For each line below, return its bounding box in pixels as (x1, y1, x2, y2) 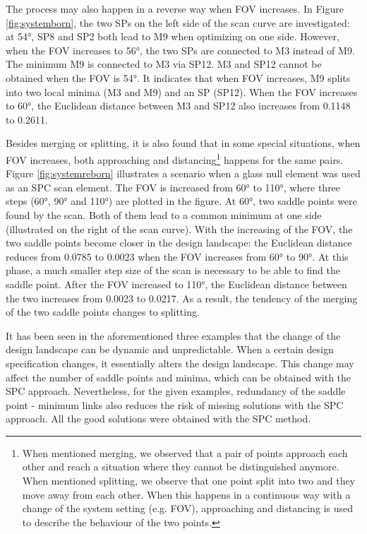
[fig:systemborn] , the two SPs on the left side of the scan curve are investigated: (6, 15, 350, 30)
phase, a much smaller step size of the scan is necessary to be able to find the (6, 263, 340, 278)
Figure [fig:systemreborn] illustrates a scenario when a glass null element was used (6, 166, 361, 181)
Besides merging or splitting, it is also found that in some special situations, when (6, 136, 361, 150)
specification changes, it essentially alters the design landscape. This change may (6, 355, 354, 370)
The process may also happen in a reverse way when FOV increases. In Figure (6, 1, 344, 16)
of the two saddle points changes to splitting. (6, 304, 200, 319)
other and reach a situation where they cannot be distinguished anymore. (22, 459, 339, 474)
